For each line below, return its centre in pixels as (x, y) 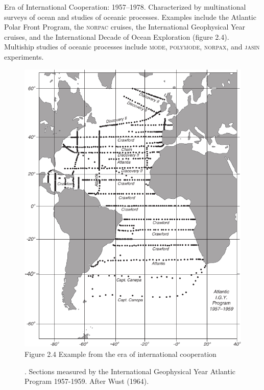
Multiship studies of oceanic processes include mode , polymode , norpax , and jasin (132, 47)
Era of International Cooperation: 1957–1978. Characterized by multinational (125, 7)
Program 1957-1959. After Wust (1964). (87, 381)
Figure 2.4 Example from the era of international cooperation (121, 354)
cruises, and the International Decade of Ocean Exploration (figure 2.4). (117, 36)
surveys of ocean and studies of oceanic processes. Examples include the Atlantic (130, 17)
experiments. (24, 56)
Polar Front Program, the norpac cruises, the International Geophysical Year (125, 27)
